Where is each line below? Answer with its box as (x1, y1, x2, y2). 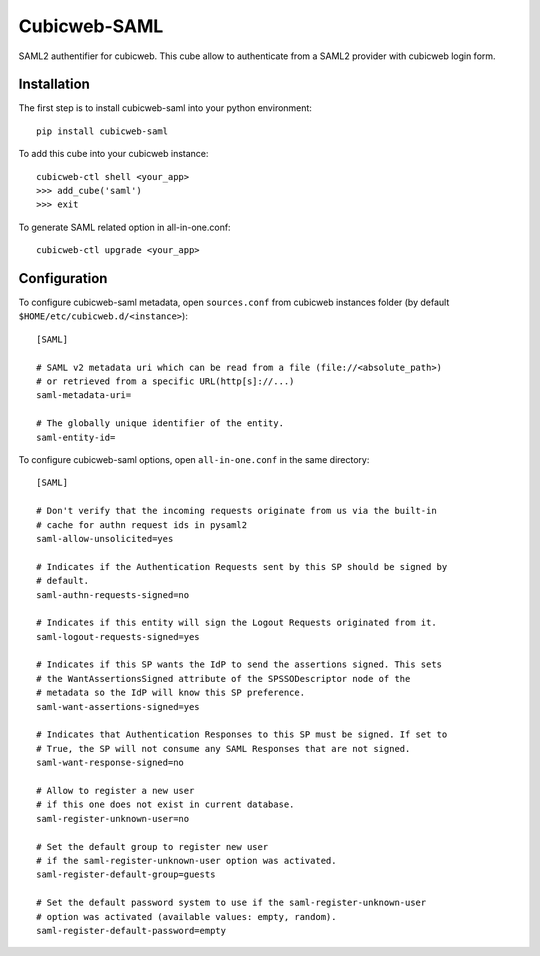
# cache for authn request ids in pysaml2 (36, 519, 248, 530)
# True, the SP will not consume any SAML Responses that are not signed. (36, 743, 411, 754)
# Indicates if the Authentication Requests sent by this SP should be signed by (36, 561, 448, 572)
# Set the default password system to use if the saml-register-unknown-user (36, 897, 427, 909)
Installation (18, 76, 90, 93)
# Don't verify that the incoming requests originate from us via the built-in (36, 505, 437, 517)
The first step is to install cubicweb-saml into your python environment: (18, 102, 312, 114)
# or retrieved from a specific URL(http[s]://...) (36, 376, 295, 387)
